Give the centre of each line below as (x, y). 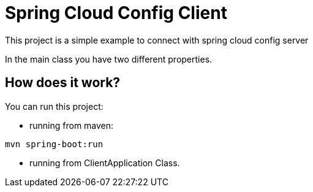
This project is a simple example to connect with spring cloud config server (157, 40)
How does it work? (63, 83)
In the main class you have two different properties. (109, 59)
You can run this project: (54, 106)
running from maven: (72, 125)
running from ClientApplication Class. (105, 163)
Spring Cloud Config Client (116, 13)
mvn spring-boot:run (54, 144)
